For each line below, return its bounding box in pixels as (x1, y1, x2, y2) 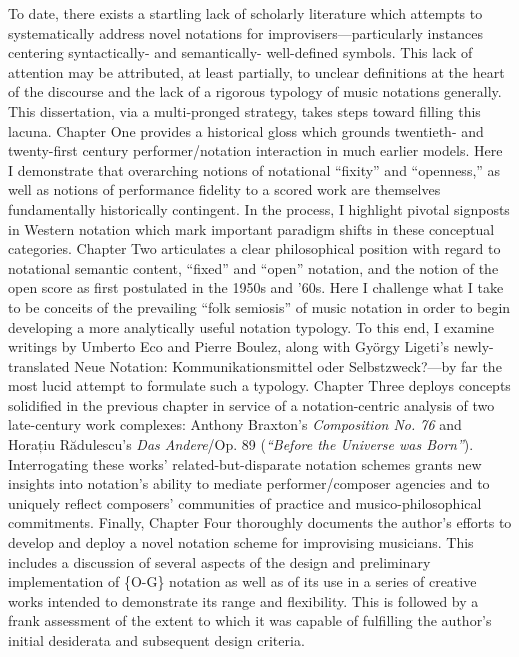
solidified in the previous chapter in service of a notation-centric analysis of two (8, 394, 495, 415)
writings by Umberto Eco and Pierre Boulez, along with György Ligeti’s (8, 336, 450, 357)
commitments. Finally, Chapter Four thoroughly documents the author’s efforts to (8, 512, 512, 533)
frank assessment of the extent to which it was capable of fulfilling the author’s (8, 610, 492, 631)
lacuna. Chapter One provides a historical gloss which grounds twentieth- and (8, 120, 484, 141)
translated (8, 355, 70, 376)
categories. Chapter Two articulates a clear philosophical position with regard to (8, 238, 501, 259)
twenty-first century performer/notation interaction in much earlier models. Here (8, 140, 503, 161)
